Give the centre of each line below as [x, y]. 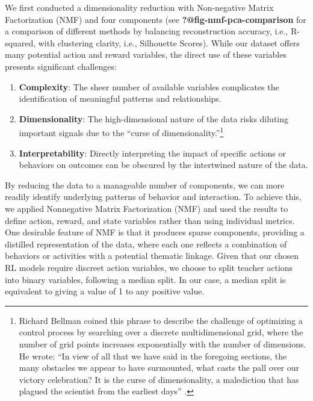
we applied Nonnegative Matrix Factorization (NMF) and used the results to [147, 208]
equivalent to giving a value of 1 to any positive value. [105, 291]
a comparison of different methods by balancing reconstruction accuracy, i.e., [147, 31]
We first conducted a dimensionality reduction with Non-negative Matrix [139, 7]
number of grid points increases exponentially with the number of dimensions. [163, 343]
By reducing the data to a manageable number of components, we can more [145, 185]
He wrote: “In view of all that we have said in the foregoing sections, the [153, 356]
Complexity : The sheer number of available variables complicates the [149, 86]
